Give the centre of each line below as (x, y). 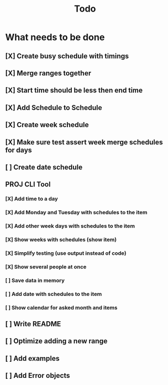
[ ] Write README (33, 324)
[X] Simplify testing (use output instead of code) (66, 253)
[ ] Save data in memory (35, 280)
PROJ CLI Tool (28, 185)
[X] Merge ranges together (48, 73)
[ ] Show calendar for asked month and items (61, 307)
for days (18, 150)
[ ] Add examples (32, 358)
